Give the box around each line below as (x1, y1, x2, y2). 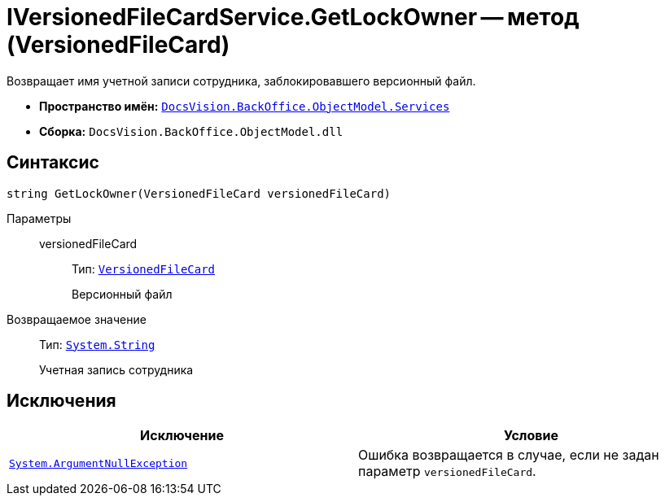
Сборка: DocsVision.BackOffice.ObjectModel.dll (39, 124, 343, 138)
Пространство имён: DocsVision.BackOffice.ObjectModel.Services (39, 98, 450, 113)
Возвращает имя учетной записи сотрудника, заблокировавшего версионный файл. (7, 73, 476, 88)
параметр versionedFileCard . (358, 463, 536, 480)
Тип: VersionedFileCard (72, 261, 216, 276)
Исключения (7, 391, 116, 412)
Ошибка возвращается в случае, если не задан (358, 447, 659, 464)
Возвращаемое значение (7, 312, 147, 326)
